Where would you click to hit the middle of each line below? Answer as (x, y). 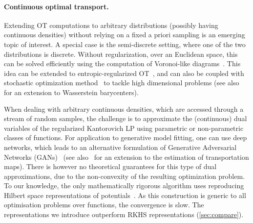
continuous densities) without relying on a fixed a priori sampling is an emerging (125, 35)
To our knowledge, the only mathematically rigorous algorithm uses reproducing (124, 186)
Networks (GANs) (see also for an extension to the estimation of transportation (126, 157)
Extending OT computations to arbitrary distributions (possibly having (111, 25)
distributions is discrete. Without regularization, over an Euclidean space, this (121, 54)
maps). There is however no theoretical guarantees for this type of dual (110, 166)
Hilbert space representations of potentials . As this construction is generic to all (125, 195)
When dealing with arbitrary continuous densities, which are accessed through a (124, 109)
